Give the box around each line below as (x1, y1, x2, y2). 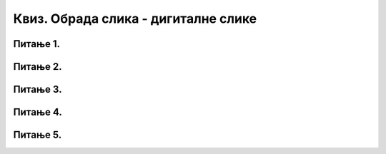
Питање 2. (13, 61, 62, 73)
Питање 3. (13, 83, 62, 96)
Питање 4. (13, 106, 62, 118)
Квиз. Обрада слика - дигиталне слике (13, 11, 257, 26)
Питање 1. (13, 38, 61, 50)
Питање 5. (13, 129, 62, 141)
